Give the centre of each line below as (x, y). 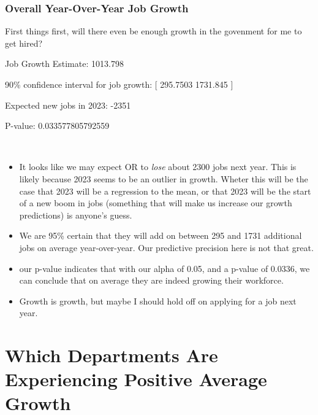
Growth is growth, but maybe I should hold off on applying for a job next (158, 301)
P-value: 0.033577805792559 (57, 126)
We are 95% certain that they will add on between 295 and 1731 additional (161, 235)
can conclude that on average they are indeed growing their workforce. (151, 280)
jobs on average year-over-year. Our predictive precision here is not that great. (166, 247)
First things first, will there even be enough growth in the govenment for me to (153, 31)
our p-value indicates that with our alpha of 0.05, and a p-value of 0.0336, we (165, 268)
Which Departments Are (112, 355)
